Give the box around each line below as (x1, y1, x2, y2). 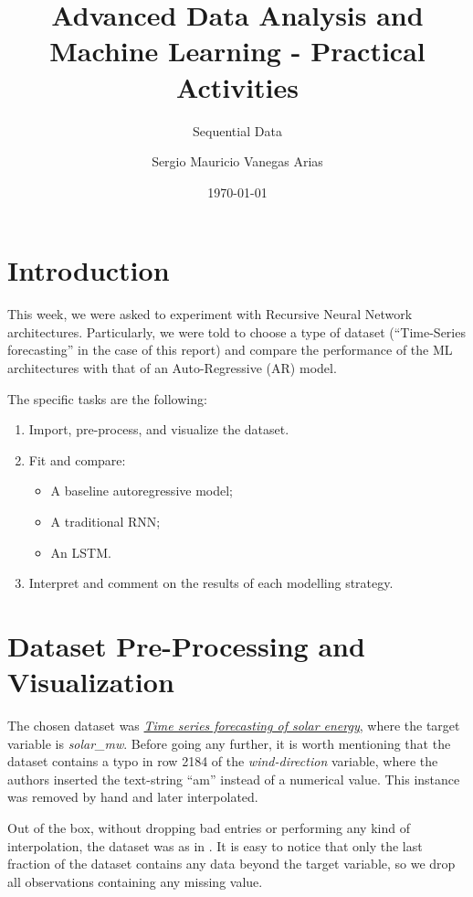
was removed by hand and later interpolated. (7, 787, 258, 806)
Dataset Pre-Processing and (7, 626, 365, 664)
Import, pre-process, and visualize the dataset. (28, 420, 289, 439)
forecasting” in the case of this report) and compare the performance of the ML (7, 340, 453, 359)
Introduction (7, 251, 170, 289)
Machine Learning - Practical (49, 32, 426, 69)
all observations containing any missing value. (7, 871, 263, 891)
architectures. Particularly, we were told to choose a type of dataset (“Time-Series (7, 322, 466, 341)
